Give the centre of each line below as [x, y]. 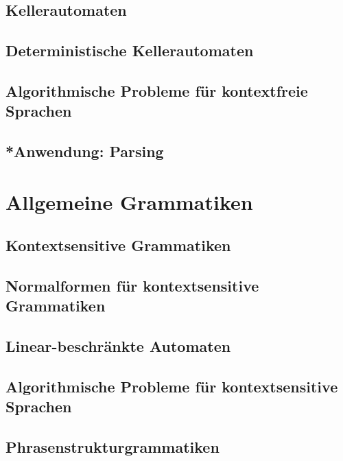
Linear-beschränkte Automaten [118, 346]
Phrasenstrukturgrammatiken [113, 447]
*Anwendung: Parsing [85, 151]
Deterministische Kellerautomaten [130, 50]
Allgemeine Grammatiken [129, 201]
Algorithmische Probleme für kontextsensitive [172, 387]
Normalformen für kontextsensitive [132, 286]
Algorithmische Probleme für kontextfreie [157, 90]
